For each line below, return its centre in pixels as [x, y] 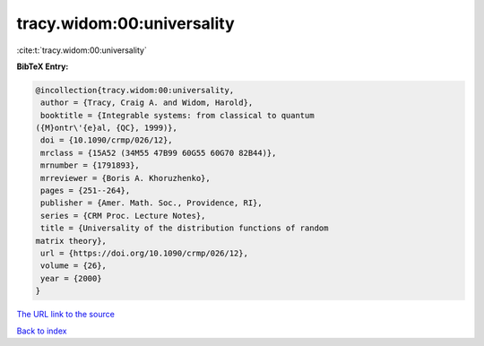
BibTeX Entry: [43, 66]
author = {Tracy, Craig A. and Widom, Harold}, [147, 103]
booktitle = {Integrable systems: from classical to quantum [177, 115]
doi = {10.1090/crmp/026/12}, [107, 140]
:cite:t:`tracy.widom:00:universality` [82, 50]
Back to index [42, 331]
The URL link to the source [66, 315]
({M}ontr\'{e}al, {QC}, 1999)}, [107, 128]
